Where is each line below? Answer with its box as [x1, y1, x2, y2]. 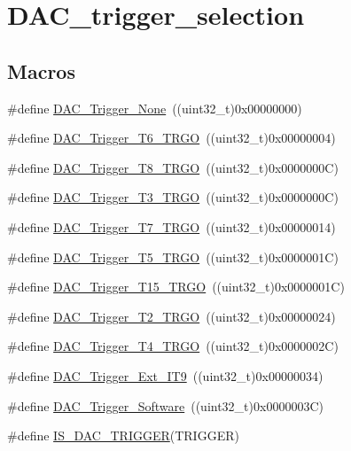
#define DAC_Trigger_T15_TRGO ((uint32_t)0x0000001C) [7, 277, 345, 296]
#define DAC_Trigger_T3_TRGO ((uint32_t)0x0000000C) [7, 188, 339, 206]
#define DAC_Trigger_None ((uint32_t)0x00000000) [7, 98, 302, 117]
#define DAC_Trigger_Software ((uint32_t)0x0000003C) [7, 396, 324, 415]
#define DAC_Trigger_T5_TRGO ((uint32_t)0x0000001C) [7, 247, 339, 266]
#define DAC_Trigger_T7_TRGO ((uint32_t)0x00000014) [7, 217, 336, 236]
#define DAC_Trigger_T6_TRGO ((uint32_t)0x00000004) [7, 128, 336, 147]
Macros [7, 57, 75, 84]
